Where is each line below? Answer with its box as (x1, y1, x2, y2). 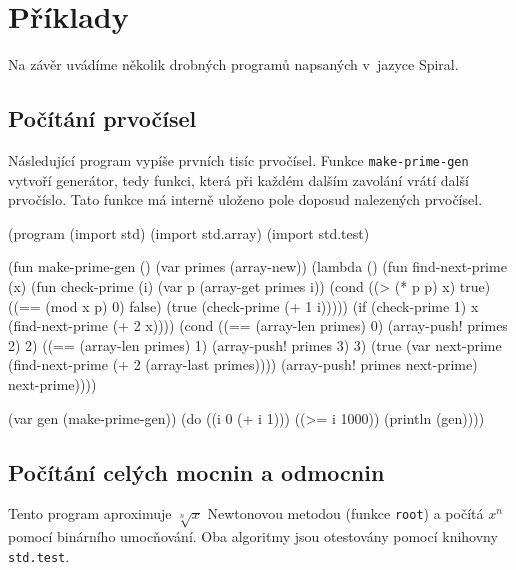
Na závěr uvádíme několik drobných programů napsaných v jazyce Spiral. (8, 54, 459, 75)
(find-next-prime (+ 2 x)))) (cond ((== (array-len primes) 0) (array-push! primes (8, 315, 508, 336)
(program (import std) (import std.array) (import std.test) (8, 222, 370, 243)
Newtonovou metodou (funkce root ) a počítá (207, 503, 484, 524)
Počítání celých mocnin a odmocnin (8, 456, 385, 487)
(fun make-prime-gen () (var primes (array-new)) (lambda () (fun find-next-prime (8, 256, 507, 277)
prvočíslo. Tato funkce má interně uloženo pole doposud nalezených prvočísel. (8, 189, 483, 210)
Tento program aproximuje (8, 503, 172, 524)
